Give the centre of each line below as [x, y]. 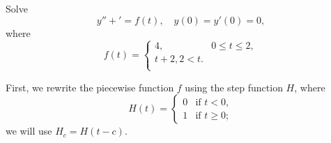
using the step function [234, 87]
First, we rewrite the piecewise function [90, 87]
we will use [29, 131]
